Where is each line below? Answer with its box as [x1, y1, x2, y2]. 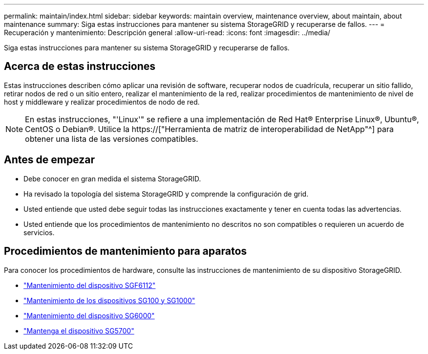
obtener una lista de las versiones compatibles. [25, 133, 198, 144]
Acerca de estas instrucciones [4, 60, 156, 73]
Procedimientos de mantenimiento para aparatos [4, 245, 247, 258]
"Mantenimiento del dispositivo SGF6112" [23, 281, 156, 289]
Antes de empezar [4, 154, 95, 166]
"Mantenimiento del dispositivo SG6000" [23, 311, 155, 320]
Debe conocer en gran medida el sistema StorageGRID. [23, 174, 201, 183]
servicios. [23, 228, 55, 237]
